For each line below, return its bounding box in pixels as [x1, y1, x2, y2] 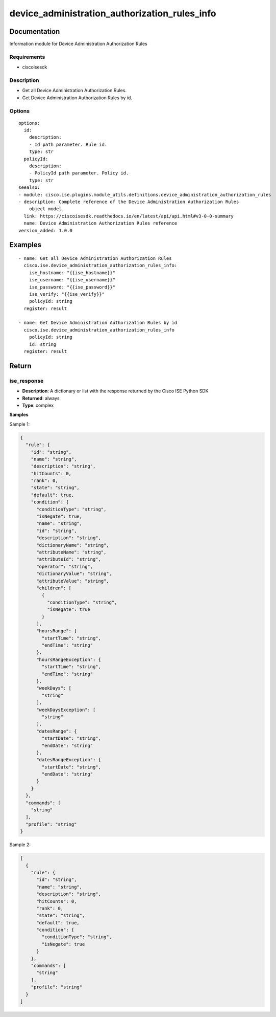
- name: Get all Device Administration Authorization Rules [18, 255, 172, 261]
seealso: [18, 185, 40, 190]
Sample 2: [9, 842, 31, 848]
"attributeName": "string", [36, 549, 107, 555]
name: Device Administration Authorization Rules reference [23, 220, 178, 226]
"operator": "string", [36, 563, 93, 569]
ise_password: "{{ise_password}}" [29, 284, 116, 290]
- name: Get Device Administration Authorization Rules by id [18, 320, 178, 326]
